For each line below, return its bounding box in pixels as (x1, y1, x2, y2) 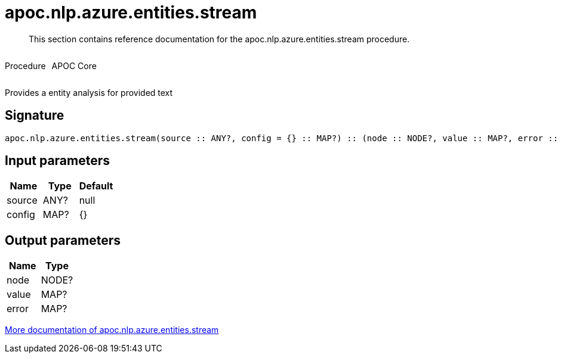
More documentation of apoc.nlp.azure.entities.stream (5, 325, 219, 335)
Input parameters (5, 153, 110, 169)
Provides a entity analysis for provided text (5, 87, 173, 98)
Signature (5, 108, 64, 123)
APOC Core (51, 60, 97, 71)
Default (79, 180, 113, 192)
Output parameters (5, 232, 121, 248)
